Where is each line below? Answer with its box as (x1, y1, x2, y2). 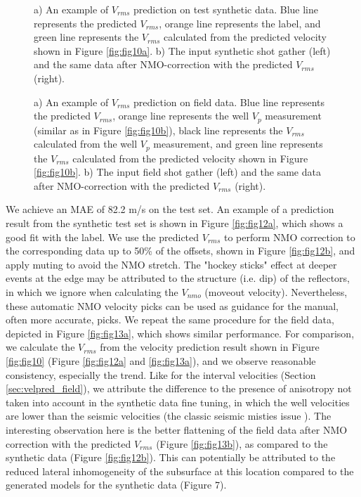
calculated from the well (34, 136, 138, 151)
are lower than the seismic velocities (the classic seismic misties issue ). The (6, 408, 332, 423)
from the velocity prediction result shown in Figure (100, 340, 320, 354)
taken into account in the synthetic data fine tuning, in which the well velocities (6, 394, 350, 409)
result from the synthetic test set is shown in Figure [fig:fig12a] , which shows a (6, 216, 343, 231)
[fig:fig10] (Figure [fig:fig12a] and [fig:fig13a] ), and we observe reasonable (6, 353, 316, 368)
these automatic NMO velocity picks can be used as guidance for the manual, (6, 298, 339, 313)
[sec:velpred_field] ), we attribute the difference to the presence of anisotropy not (6, 381, 352, 396)
